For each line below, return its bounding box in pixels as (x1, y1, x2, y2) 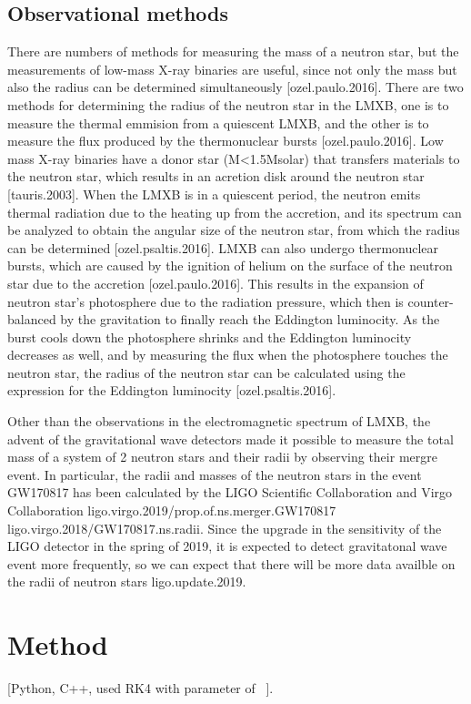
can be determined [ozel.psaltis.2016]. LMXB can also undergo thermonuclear (7, 238, 439, 257)
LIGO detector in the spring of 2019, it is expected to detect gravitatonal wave (7, 536, 447, 556)
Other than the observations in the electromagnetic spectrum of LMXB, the (7, 412, 431, 431)
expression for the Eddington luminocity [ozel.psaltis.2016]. (7, 381, 336, 400)
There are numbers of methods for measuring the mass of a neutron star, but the (7, 42, 459, 61)
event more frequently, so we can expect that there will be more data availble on (7, 554, 456, 573)
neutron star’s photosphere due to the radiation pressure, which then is (7, 291, 404, 311)
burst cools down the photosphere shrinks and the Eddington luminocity (7, 327, 412, 346)
